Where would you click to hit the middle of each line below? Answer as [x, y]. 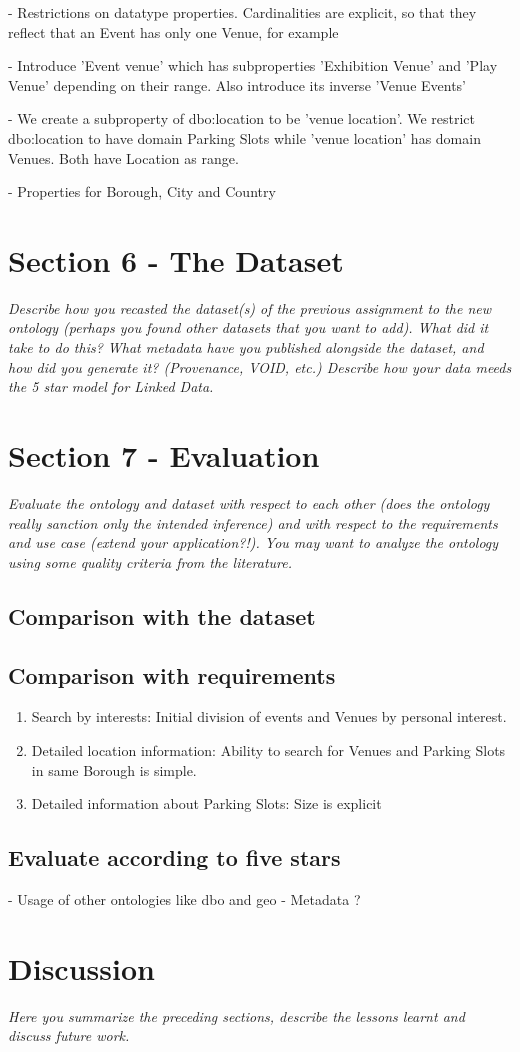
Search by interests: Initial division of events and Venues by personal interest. [269, 716]
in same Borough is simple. [114, 769]
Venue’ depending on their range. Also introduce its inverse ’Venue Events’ [237, 84]
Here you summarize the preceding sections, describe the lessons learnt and [236, 1015]
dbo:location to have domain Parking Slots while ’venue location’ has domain [244, 137]
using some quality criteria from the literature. [150, 561]
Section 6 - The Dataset [176, 259]
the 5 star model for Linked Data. [111, 386]
